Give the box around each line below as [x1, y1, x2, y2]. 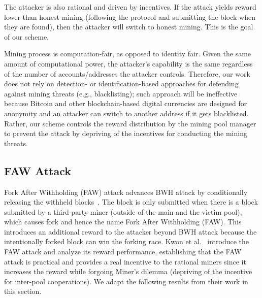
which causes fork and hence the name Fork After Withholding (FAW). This [4, 216, 242, 227]
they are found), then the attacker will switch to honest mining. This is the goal [4, 21, 253, 32]
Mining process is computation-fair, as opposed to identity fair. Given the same [4, 48, 251, 59]
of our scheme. [4, 31, 49, 42]
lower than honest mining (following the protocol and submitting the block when [4, 11, 255, 22]
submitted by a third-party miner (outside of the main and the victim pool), [4, 206, 242, 217]
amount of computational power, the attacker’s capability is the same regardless [4, 58, 253, 69]
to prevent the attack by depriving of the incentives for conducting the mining [4, 128, 247, 139]
